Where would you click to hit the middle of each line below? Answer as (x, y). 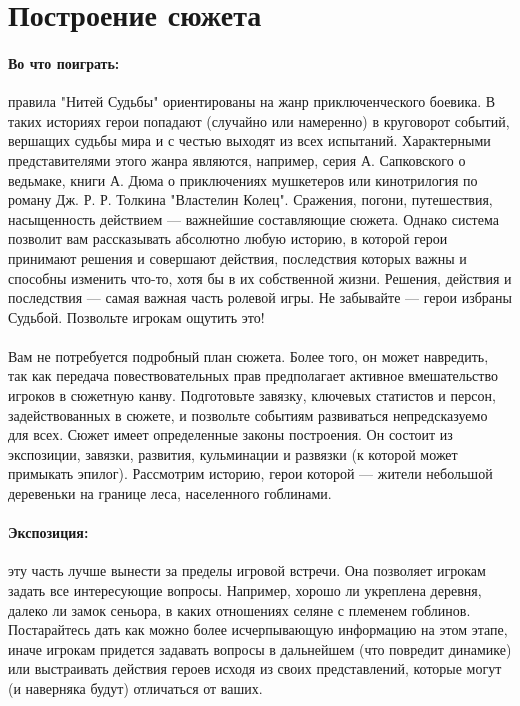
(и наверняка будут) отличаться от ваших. (135, 688)
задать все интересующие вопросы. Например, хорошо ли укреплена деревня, (245, 590)
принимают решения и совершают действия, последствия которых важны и (237, 257)
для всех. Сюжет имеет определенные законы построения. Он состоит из (230, 434)
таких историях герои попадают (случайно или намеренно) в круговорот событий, (259, 120)
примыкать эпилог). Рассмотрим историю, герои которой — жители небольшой (250, 473)
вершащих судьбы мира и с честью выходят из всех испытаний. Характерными (249, 140)
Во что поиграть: (64, 62)
